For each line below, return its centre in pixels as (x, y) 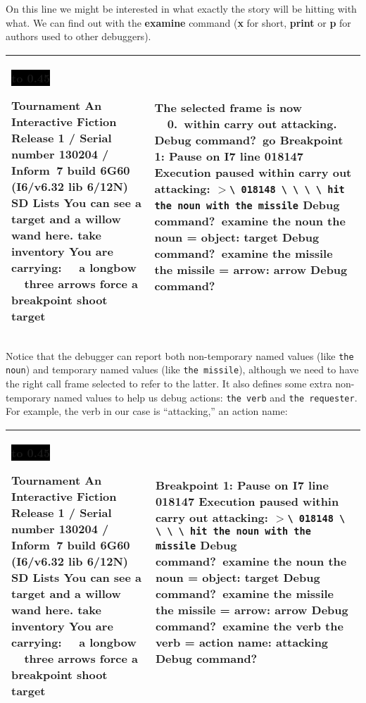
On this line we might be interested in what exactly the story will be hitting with (181, 8)
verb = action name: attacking (242, 642)
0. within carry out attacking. (252, 124)
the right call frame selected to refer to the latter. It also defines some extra (169, 384)
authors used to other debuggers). (78, 36)
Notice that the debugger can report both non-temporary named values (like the (180, 355)
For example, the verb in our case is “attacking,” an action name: (147, 411)
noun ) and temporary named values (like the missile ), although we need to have (182, 369)
